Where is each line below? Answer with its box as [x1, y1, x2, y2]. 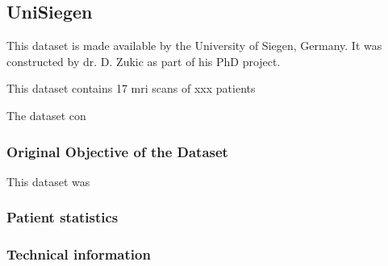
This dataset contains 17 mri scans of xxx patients [6, 80, 256, 97]
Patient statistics [6, 207, 119, 227]
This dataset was [6, 172, 90, 189]
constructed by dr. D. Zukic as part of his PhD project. [6, 52, 281, 69]
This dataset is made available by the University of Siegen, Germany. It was [6, 37, 382, 54]
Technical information [6, 244, 151, 264]
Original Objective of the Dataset [6, 141, 228, 161]
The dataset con [6, 106, 86, 123]
